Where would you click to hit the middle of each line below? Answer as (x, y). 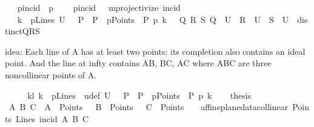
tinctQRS (22, 31)
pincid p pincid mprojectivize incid (99, 7)
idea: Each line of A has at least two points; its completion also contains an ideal (155, 51)
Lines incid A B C (52, 118)
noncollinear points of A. (51, 74)
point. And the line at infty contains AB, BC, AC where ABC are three (138, 63)
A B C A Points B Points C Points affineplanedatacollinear (149, 107)
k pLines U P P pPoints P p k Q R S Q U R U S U (153, 19)
